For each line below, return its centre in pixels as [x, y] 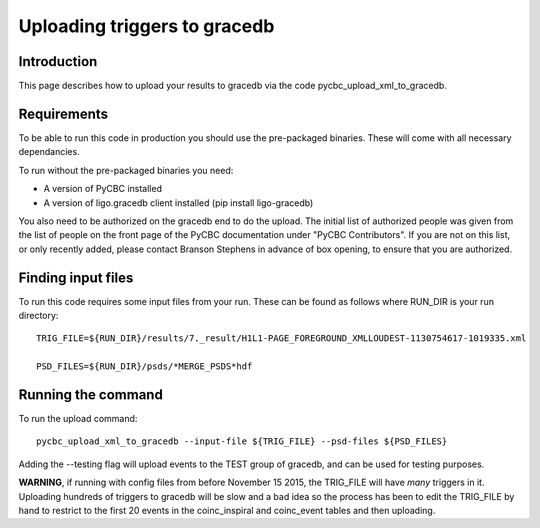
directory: [38, 315]
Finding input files [76, 277]
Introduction [58, 61]
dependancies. [49, 152]
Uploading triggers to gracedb [146, 26]
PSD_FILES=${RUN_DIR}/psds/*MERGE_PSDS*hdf [144, 366]
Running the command [91, 394]
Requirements [63, 113]
